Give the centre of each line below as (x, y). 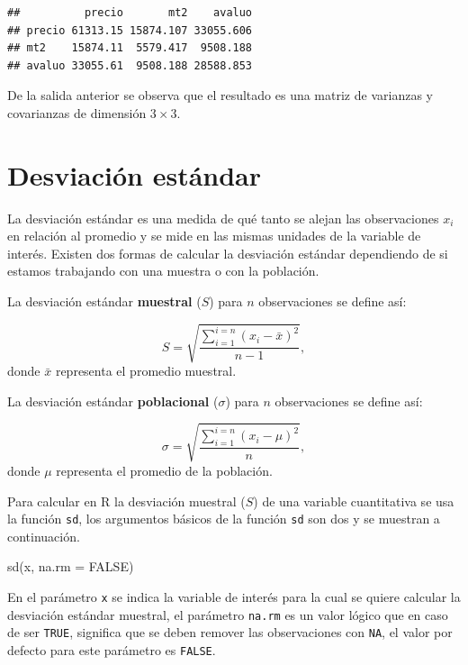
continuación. (44, 536)
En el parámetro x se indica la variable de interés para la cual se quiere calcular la (234, 596)
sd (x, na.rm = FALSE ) (71, 566)
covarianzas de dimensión (77, 112)
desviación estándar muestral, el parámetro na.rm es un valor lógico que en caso (228, 614)
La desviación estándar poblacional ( (113, 401)
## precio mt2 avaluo (130, 13)
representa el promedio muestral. (146, 371)
